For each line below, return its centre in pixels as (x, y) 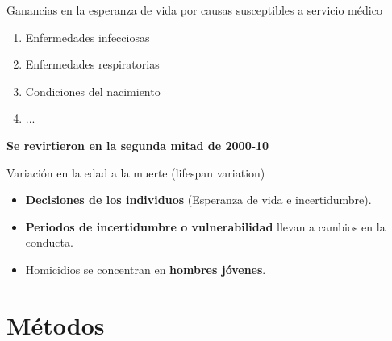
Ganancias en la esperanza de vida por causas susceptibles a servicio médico (194, 10)
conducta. (49, 242)
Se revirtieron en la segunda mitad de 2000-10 (138, 145)
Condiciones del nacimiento (93, 91)
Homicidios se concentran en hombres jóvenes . (146, 269)
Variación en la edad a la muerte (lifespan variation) (136, 172)
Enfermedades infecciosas (88, 37)
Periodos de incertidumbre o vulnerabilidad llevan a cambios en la (205, 226)
